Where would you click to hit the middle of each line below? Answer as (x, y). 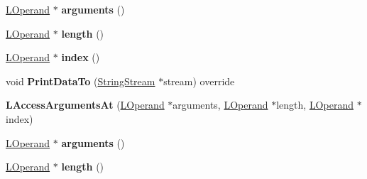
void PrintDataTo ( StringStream (81, 81)
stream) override (199, 81)
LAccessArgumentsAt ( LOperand (85, 105)
